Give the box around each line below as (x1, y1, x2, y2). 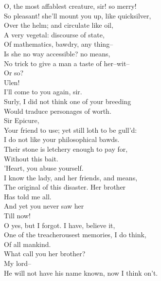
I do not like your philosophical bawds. (4, 134, 120, 144)
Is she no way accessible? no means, (4, 48, 110, 58)
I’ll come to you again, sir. (4, 87, 82, 97)
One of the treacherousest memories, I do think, (4, 229, 146, 240)
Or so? (4, 68, 24, 78)
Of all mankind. (4, 239, 51, 249)
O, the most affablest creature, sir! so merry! (4, 1, 137, 11)
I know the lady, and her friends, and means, (4, 172, 138, 182)
